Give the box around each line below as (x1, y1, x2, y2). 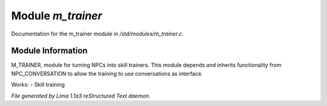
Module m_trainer (11, 9, 102, 22)
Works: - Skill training (11, 81, 65, 89)
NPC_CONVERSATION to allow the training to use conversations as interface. (11, 70, 203, 77)
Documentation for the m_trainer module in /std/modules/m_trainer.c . (11, 30, 184, 37)
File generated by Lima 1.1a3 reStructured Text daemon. (11, 92, 151, 99)
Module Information (11, 46, 88, 56)
